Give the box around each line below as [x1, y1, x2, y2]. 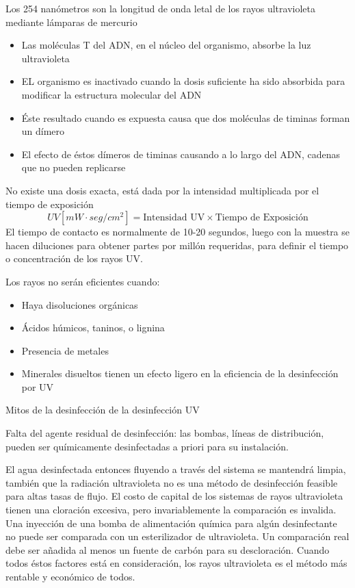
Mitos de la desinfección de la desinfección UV [5, 402, 200, 417]
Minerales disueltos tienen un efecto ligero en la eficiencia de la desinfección [21, 366, 339, 381]
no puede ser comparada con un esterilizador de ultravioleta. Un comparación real [5, 529, 350, 544]
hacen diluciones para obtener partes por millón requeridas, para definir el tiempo [5, 238, 349, 252]
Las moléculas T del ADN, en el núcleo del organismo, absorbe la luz [21, 38, 311, 52]
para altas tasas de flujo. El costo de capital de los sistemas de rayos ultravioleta [5, 489, 343, 503]
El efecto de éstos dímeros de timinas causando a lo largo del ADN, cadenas [21, 146, 341, 161]
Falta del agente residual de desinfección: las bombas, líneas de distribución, [5, 426, 324, 440]
